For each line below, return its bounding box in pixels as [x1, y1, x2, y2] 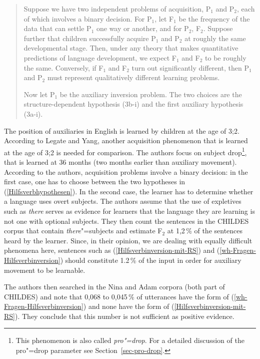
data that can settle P [23, 23, 91, 34]
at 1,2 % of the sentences [167, 225, 243, 236]
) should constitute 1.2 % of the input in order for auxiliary [60, 254, 241, 265]
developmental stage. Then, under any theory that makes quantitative [23, 43, 238, 53]
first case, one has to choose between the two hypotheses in [4, 176, 185, 187]
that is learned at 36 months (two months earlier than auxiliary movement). [4, 156, 237, 167]
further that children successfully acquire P [23, 33, 156, 43]
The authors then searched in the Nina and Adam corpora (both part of [4, 281, 225, 292]
